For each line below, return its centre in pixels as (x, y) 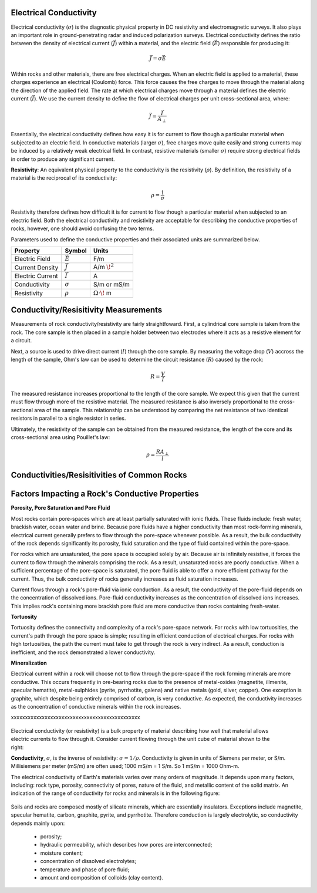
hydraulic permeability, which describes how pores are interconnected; (126, 845)
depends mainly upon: (38, 823)
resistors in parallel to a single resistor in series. (68, 418)
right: (17, 747)
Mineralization (29, 663)
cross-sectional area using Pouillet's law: (60, 437)
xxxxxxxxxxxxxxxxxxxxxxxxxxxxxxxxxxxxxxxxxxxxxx (75, 717)
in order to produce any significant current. (63, 159)
